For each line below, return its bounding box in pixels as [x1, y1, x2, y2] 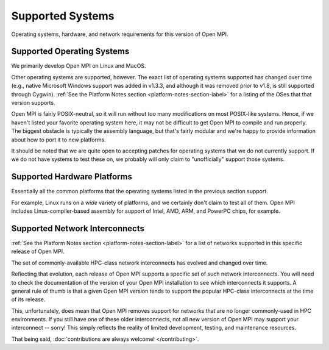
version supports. [11, 99, 55, 107]
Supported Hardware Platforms [11, 171, 132, 182]
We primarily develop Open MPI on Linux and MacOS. [11, 62, 146, 70]
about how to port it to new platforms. [11, 136, 106, 143]
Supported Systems [11, 9, 115, 23]
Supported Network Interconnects [11, 223, 145, 234]
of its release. [11, 296, 46, 303]
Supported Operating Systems [11, 46, 130, 57]
